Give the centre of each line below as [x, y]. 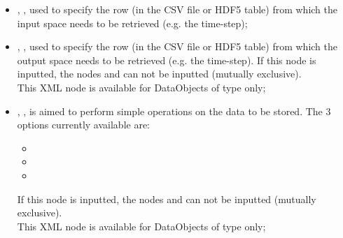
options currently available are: [84, 125]
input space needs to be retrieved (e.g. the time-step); [132, 23]
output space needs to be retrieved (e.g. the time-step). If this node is [167, 60]
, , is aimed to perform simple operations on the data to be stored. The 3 [174, 111]
